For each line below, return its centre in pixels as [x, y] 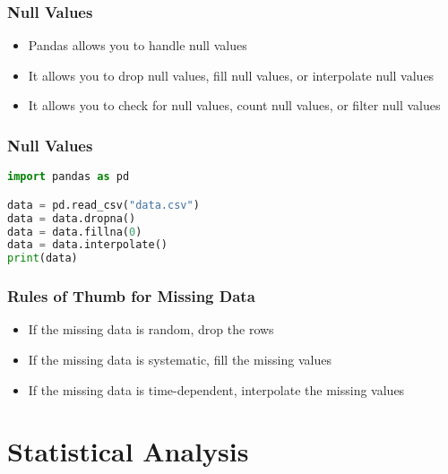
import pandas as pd [69, 177]
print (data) [43, 259]
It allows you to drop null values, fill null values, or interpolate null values [231, 75]
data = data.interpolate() [87, 245]
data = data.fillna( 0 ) [75, 232]
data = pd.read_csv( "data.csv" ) [103, 205]
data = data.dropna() [72, 218]
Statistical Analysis [128, 451]
